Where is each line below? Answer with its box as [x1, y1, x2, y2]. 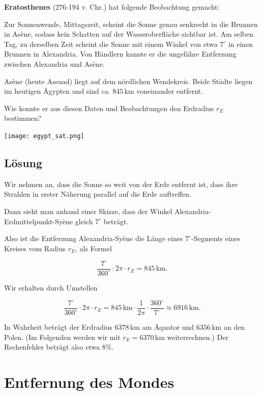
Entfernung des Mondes [4, 372, 174, 392]
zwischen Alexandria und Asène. [4, 58, 105, 69]
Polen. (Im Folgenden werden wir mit [4, 331, 121, 342]
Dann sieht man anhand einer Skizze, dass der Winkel [4, 205, 172, 216]
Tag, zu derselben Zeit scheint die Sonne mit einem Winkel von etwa [4, 38, 218, 49]
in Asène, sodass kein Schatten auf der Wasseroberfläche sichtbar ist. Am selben [4, 29, 254, 39]
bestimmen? [4, 113, 42, 123]
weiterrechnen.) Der [167, 331, 228, 342]
